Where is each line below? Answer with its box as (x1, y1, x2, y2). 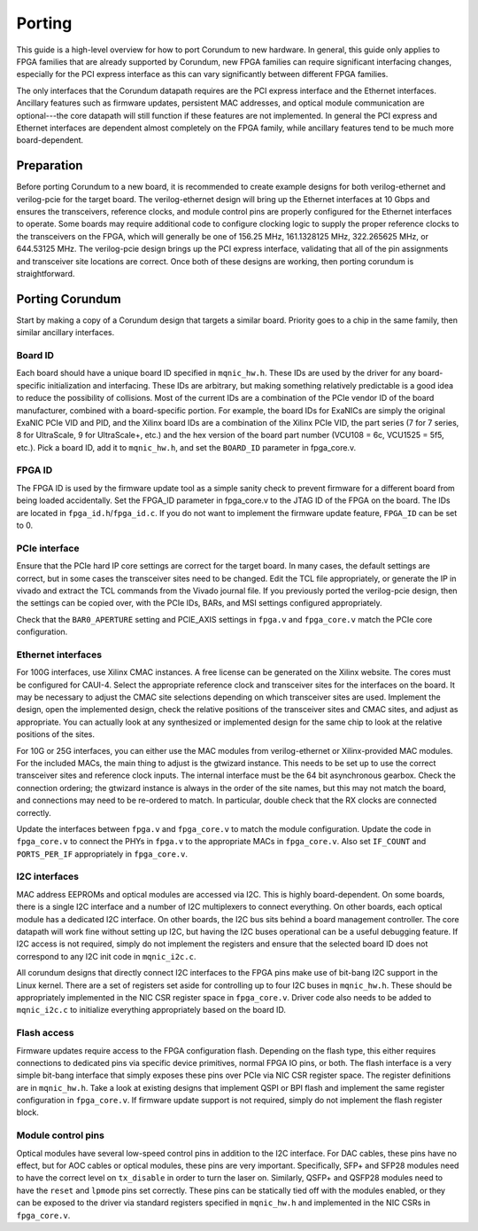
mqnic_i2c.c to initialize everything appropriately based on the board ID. (16, 1005, 287, 1015)
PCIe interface (16, 542, 80, 554)
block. (16, 1107, 40, 1117)
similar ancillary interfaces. (16, 327, 115, 338)
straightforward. (16, 268, 75, 278)
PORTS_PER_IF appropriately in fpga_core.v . (16, 848, 188, 859)
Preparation (16, 158, 83, 173)
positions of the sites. (16, 729, 95, 740)
